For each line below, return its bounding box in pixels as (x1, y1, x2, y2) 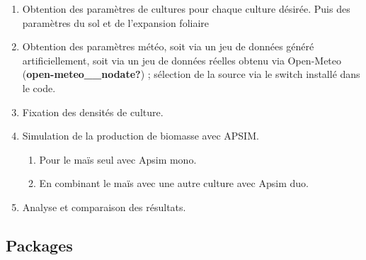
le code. (22, 80, 56, 95)
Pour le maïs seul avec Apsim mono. (39, 152, 197, 166)
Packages (6, 234, 73, 256)
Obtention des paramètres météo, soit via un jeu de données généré (22, 39, 314, 54)
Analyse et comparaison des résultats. (22, 199, 186, 214)
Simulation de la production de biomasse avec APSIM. (22, 128, 259, 143)
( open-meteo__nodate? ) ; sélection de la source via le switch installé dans (22, 67, 360, 81)
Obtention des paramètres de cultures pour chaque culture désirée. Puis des (22, 1, 350, 16)
